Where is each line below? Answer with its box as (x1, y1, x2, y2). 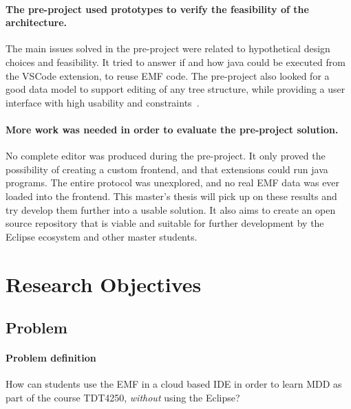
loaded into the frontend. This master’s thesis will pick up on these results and (6, 188, 337, 203)
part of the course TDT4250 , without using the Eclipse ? (6, 390, 240, 404)
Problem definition (6, 351, 96, 365)
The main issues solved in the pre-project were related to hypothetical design (6, 41, 330, 56)
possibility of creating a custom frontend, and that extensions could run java (6, 162, 328, 176)
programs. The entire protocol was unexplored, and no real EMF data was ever (6, 175, 340, 190)
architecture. (6, 15, 67, 30)
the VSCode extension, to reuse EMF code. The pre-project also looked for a (6, 68, 330, 82)
